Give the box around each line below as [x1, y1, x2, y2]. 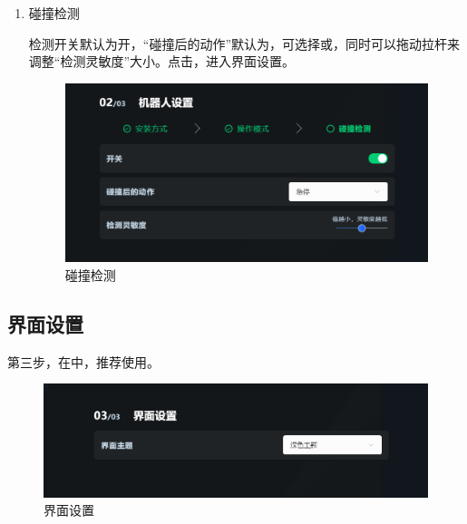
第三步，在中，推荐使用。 [7, 352, 160, 371]
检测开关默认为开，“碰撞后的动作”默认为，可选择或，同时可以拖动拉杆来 [28, 34, 461, 53]
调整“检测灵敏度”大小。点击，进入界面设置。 [28, 52, 296, 71]
